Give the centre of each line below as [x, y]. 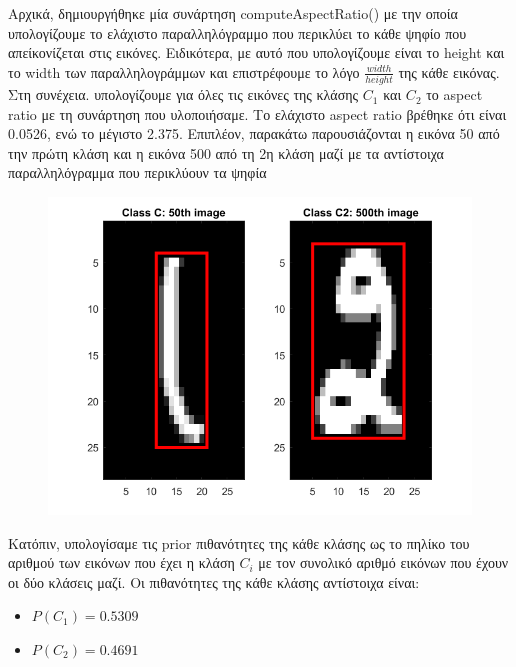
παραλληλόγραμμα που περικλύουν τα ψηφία [137, 172]
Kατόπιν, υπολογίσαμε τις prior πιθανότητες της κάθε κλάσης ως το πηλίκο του [239, 542]
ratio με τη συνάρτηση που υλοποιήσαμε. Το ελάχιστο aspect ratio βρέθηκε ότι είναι [257, 113]
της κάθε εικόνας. [449, 71]
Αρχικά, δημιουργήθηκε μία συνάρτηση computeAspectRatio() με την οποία [233, 13]
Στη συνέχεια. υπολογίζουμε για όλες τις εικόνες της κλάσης [183, 94]
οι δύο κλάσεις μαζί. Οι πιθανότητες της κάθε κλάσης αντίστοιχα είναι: [214, 581]
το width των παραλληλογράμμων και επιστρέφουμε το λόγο [184, 71]
